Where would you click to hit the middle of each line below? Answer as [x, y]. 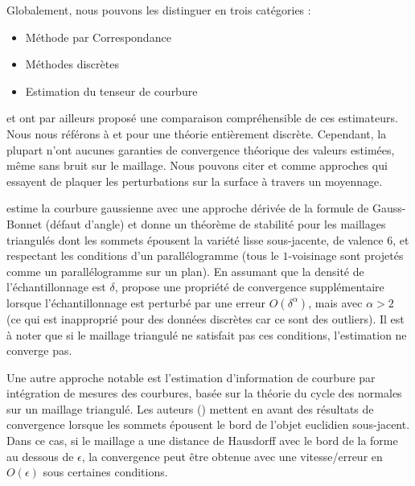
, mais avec [335, 302]
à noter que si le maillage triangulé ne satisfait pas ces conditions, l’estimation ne [207, 334]
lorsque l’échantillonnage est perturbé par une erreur [136, 302]
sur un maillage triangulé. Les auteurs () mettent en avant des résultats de [190, 408]
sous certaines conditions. [105, 472]
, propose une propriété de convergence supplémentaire [249, 287]
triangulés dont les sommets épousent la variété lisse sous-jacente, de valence [195, 239]
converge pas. [39, 350]
